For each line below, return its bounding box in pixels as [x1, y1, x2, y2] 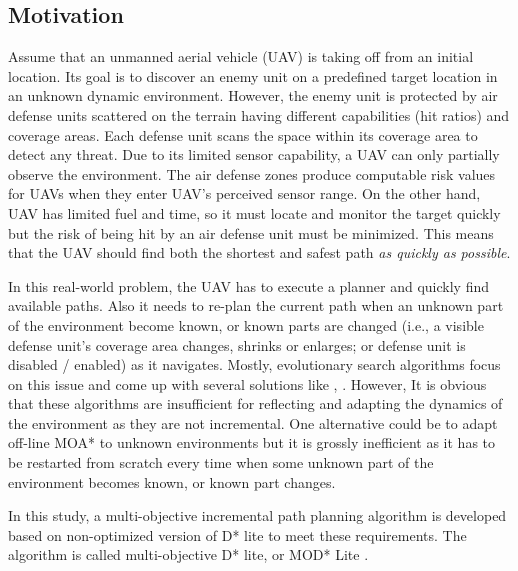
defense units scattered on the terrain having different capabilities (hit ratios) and [8, 104, 510, 125]
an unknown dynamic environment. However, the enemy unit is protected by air [8, 85, 498, 106]
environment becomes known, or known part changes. [8, 471, 336, 492]
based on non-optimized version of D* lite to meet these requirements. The [8, 524, 467, 545]
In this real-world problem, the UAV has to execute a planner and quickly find [8, 275, 489, 296]
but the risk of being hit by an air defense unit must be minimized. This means [8, 222, 494, 243]
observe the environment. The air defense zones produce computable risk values [8, 163, 496, 184]
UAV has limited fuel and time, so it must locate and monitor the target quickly [8, 202, 501, 223]
